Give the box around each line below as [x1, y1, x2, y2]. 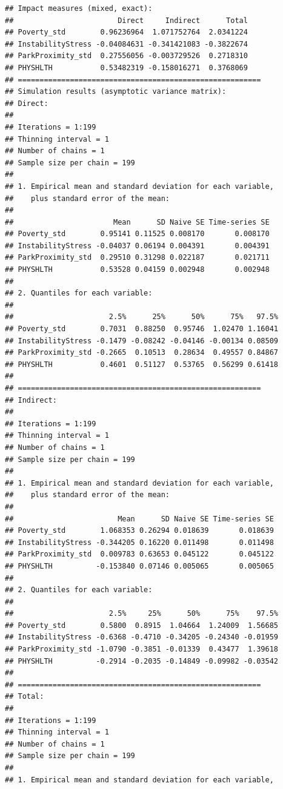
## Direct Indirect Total [5, 16, 248, 25]
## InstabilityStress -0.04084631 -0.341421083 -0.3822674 [5, 39, 248, 48]
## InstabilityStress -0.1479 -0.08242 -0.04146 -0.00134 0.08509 [5, 336, 279, 345]
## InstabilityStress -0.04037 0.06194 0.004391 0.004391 [5, 241, 270, 250]
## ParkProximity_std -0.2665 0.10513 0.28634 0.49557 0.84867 [5, 348, 279, 357]
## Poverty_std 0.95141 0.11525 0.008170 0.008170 [5, 229, 270, 239]
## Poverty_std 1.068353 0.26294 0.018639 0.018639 [5, 526, 274, 535]
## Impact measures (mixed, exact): [5, 4, 153, 13]
